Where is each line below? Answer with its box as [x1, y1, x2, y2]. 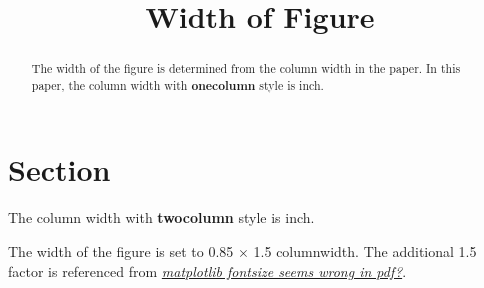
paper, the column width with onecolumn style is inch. [31, 76, 324, 94]
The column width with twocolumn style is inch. [8, 207, 315, 228]
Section [8, 149, 111, 190]
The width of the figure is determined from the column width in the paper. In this [31, 60, 461, 77]
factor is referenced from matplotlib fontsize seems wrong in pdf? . [8, 260, 407, 281]
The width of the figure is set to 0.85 [8, 241, 234, 262]
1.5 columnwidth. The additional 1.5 [253, 241, 477, 262]
